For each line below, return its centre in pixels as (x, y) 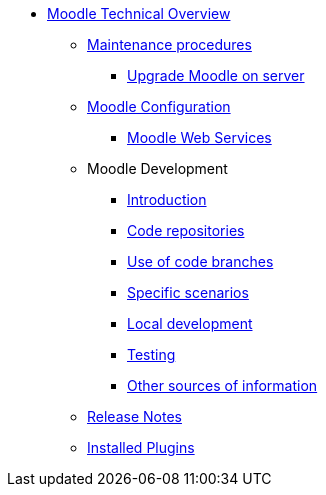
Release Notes (134, 416)
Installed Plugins (141, 447)
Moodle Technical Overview (139, 13)
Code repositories (186, 230)
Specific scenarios (188, 292)
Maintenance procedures (169, 44)
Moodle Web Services (199, 137)
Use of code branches (200, 261)
